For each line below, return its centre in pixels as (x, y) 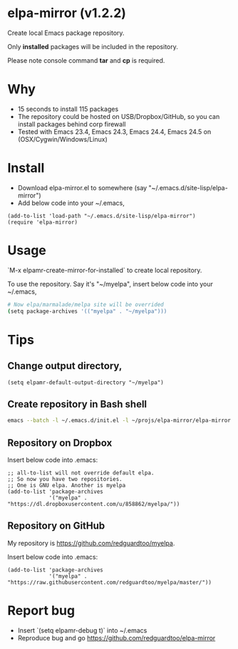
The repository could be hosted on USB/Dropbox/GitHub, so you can (119, 116)
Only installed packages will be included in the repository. (93, 46)
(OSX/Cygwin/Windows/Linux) (63, 139)
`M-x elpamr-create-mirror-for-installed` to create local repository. (105, 270)
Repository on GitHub (56, 526)
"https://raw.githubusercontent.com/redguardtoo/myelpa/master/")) (110, 582)
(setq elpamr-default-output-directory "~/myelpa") (86, 383)
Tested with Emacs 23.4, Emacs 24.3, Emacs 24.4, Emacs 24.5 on (114, 131)
